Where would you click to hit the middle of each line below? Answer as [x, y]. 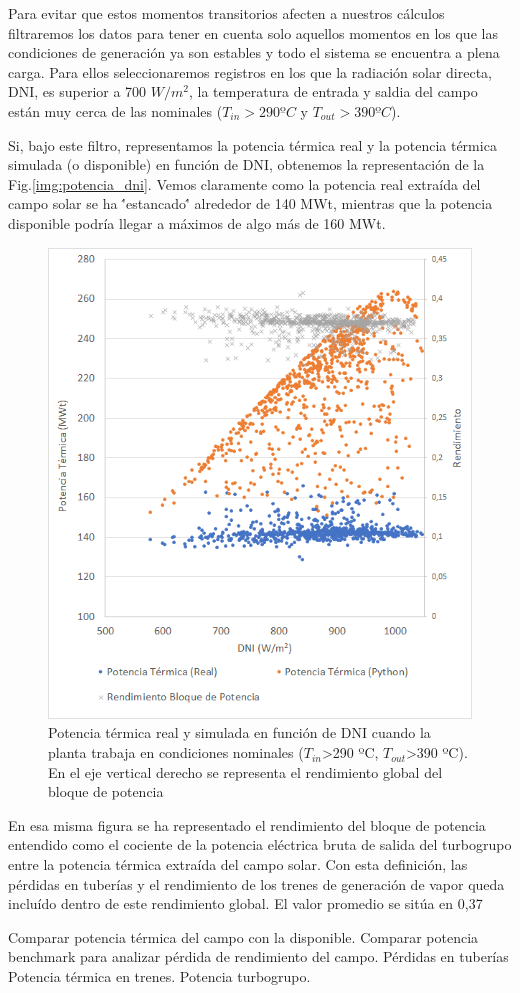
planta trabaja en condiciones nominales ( [176, 752]
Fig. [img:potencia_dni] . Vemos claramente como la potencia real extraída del [244, 183]
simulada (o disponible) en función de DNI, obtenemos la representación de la [246, 164]
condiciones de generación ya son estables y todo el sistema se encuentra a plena [254, 52]
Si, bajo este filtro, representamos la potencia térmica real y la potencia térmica [252, 144]
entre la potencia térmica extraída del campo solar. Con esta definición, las [238, 864]
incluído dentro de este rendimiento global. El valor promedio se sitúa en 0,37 [245, 903]
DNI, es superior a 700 [77, 91]
